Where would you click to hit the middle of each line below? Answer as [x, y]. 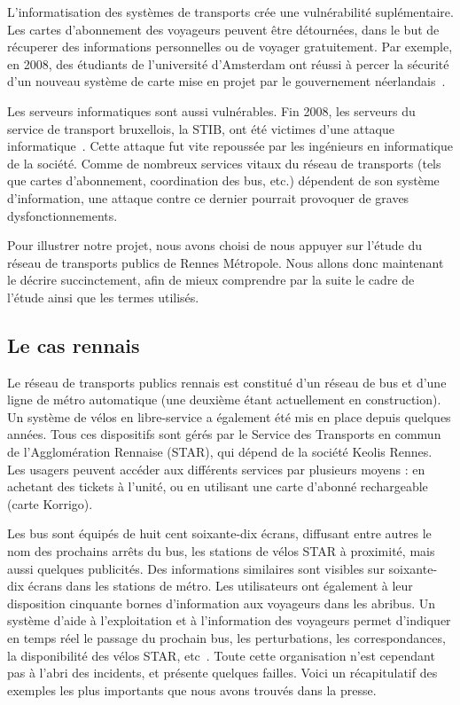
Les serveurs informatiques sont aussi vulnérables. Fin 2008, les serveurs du [211, 110]
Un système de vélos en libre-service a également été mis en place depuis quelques [229, 416]
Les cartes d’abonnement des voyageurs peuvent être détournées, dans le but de [223, 29]
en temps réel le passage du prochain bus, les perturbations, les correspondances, [226, 638]
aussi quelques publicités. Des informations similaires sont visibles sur [196, 568]
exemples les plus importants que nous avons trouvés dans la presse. [192, 689]
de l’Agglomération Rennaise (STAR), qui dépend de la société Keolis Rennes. [220, 452]
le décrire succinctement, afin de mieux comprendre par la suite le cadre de [211, 280]
